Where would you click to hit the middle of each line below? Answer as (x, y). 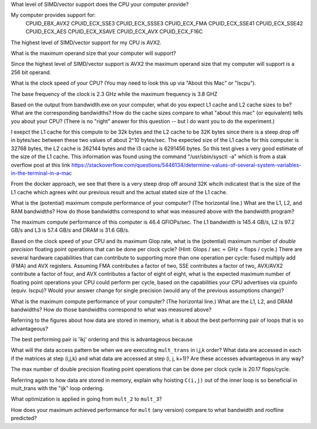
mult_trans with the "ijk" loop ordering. (58, 388)
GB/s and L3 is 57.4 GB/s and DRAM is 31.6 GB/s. (70, 230)
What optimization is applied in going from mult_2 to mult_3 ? (87, 399)
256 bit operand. (31, 72)
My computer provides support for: (53, 15)
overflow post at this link (41, 165)
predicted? (24, 418)
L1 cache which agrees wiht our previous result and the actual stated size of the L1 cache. (119, 192)
